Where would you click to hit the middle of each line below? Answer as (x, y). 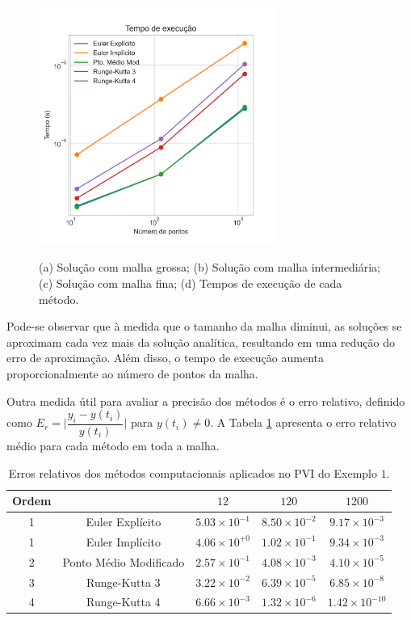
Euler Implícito (124, 541)
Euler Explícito (124, 521)
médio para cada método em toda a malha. (113, 445)
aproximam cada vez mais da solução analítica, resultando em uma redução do (201, 342)
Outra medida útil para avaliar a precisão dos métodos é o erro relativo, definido (206, 401)
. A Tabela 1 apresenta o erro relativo (303, 422)
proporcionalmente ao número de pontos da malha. (132, 373)
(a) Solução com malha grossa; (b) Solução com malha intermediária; (210, 267)
